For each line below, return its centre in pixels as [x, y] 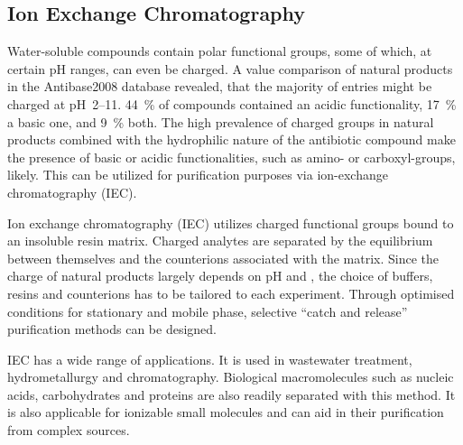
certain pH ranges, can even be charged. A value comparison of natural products [230, 68]
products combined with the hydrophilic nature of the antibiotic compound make [231, 139]
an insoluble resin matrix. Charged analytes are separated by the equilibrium [220, 241]
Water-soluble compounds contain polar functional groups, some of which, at [220, 51]
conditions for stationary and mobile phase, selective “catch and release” [208, 311]
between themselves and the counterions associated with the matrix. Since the [223, 258]
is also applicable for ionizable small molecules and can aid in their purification [226, 412]
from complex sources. [69, 430]
